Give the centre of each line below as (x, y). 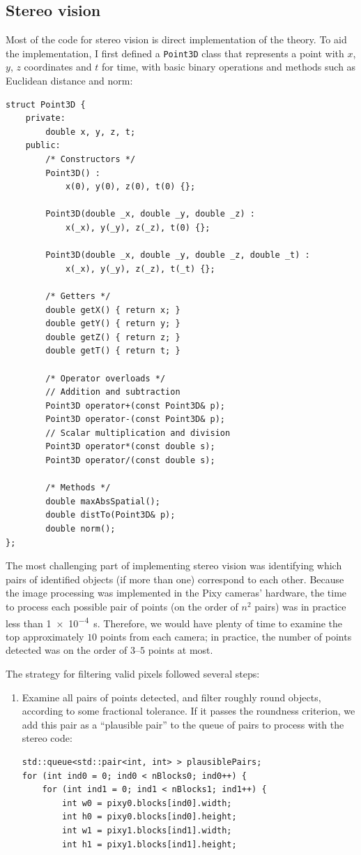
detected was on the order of (67, 650)
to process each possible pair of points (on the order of (122, 607)
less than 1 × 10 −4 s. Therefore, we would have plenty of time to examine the (174, 622)
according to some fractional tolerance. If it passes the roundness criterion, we (189, 711)
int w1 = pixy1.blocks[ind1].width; (147, 830)
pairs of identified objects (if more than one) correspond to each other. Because (175, 579)
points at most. (180, 650)
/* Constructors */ (91, 160)
